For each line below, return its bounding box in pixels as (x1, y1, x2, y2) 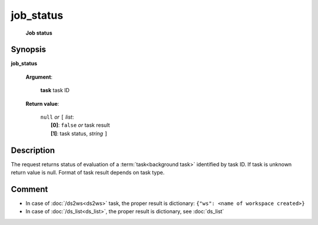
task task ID (40, 87, 70, 94)
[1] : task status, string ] (51, 130, 108, 137)
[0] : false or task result (51, 122, 110, 129)
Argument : (25, 73, 53, 80)
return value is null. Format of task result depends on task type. (11, 169, 165, 176)
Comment (11, 184, 48, 194)
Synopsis (11, 45, 47, 55)
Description (11, 145, 55, 155)
